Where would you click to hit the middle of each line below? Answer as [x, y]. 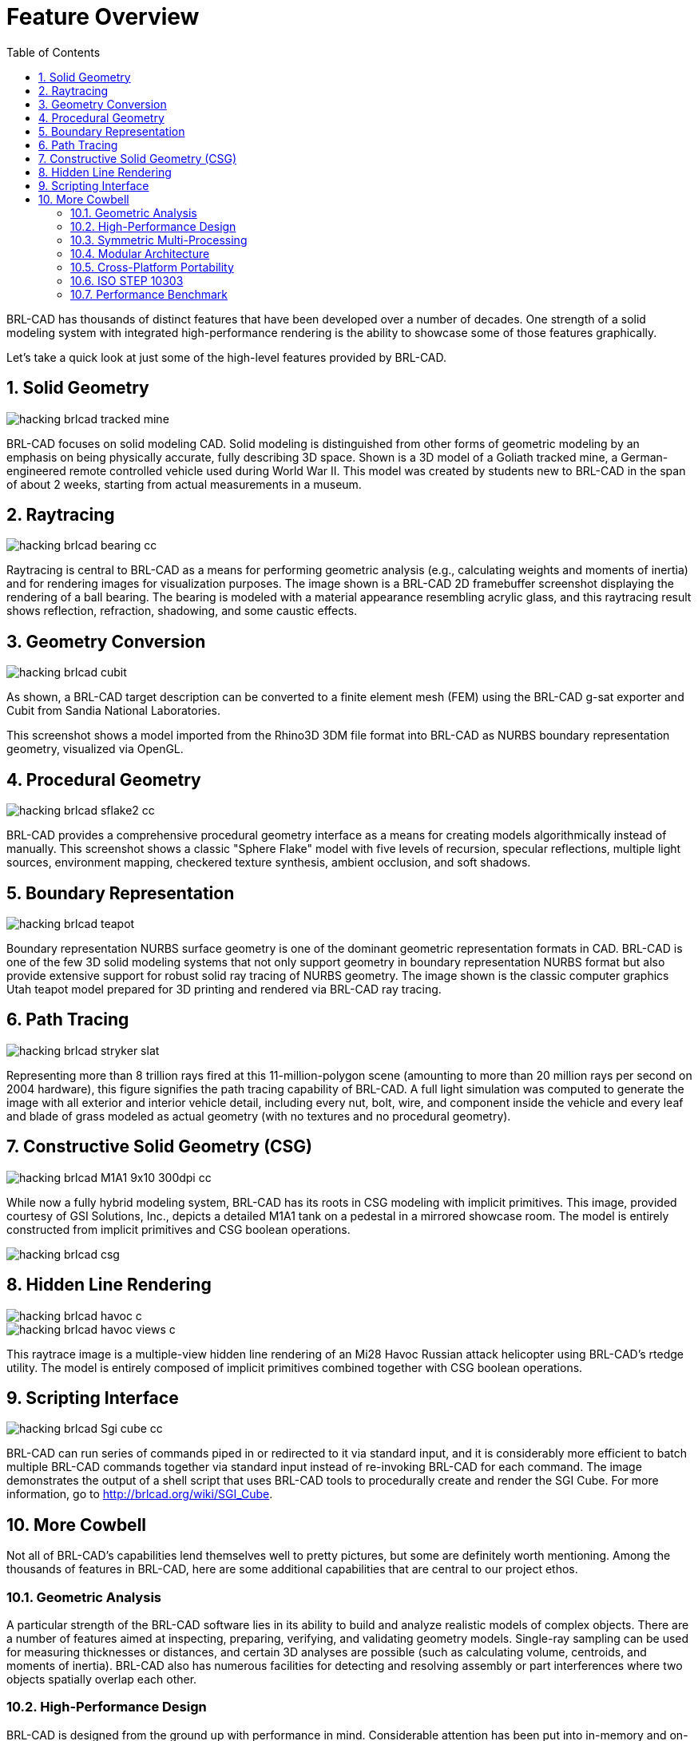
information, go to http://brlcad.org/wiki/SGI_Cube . [140, 1494]
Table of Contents [54, 52]
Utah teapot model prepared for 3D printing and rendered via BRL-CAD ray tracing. [224, 989]
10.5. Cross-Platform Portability [152, 267]
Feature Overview [103, 17]
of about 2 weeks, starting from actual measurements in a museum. [184, 484]
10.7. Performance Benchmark [149, 294]
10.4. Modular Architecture [140, 253]
